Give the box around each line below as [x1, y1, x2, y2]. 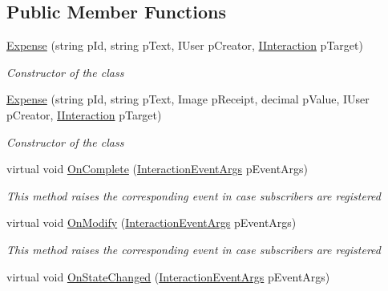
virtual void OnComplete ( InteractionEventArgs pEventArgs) [6, 160, 309, 177]
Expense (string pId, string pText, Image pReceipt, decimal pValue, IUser [6, 91, 370, 107]
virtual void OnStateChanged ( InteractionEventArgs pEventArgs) [6, 268, 330, 285]
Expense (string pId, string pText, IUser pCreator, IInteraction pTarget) [6, 37, 363, 54]
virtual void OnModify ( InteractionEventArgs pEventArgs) [6, 214, 297, 231]
